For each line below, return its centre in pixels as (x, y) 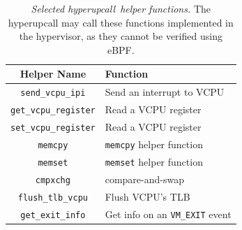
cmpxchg (53, 180)
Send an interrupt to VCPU (165, 92)
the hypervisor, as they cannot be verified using (121, 36)
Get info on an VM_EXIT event (168, 214)
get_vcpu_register (53, 111)
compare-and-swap (144, 179)
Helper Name (53, 74)
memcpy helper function (154, 144)
